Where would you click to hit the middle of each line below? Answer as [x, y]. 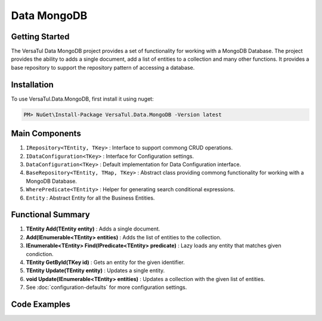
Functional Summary [51, 215]
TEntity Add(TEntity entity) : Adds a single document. [93, 229]
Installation [32, 84]
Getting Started [40, 37]
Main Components [46, 134]
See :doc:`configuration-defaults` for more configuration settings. [106, 287]
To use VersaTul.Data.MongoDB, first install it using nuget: [83, 99]
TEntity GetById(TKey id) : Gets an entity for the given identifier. [105, 263]
